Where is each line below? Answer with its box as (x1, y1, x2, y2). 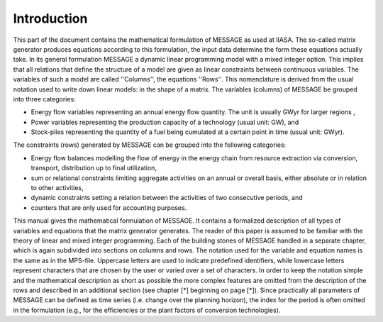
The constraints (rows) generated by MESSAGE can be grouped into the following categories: (13, 140, 287, 149)
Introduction (13, 11, 88, 26)
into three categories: (13, 94, 76, 103)
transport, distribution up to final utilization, (30, 164, 157, 172)
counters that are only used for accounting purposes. (30, 203, 187, 212)
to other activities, (30, 184, 84, 192)
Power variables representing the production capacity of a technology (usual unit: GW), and (30, 118, 299, 126)
